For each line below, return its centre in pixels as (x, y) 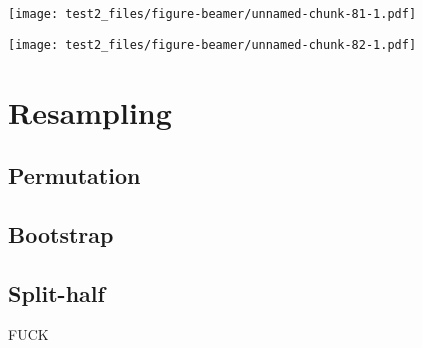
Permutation (74, 175)
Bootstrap (61, 233)
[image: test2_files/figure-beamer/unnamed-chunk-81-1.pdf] (212, 14)
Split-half (56, 292)
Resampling (90, 111)
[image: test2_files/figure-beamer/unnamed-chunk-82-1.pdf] (212, 44)
